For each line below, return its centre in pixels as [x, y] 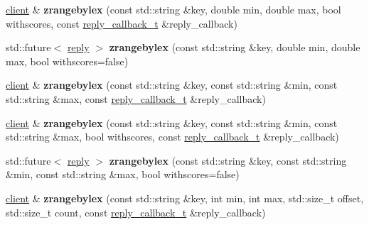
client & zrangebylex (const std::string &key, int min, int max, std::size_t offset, [185, 198]
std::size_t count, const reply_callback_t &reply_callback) [136, 212]
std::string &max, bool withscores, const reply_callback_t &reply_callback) [172, 137]
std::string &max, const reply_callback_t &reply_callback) [136, 98]
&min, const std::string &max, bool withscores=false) [123, 174]
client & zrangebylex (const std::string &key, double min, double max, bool [173, 9]
